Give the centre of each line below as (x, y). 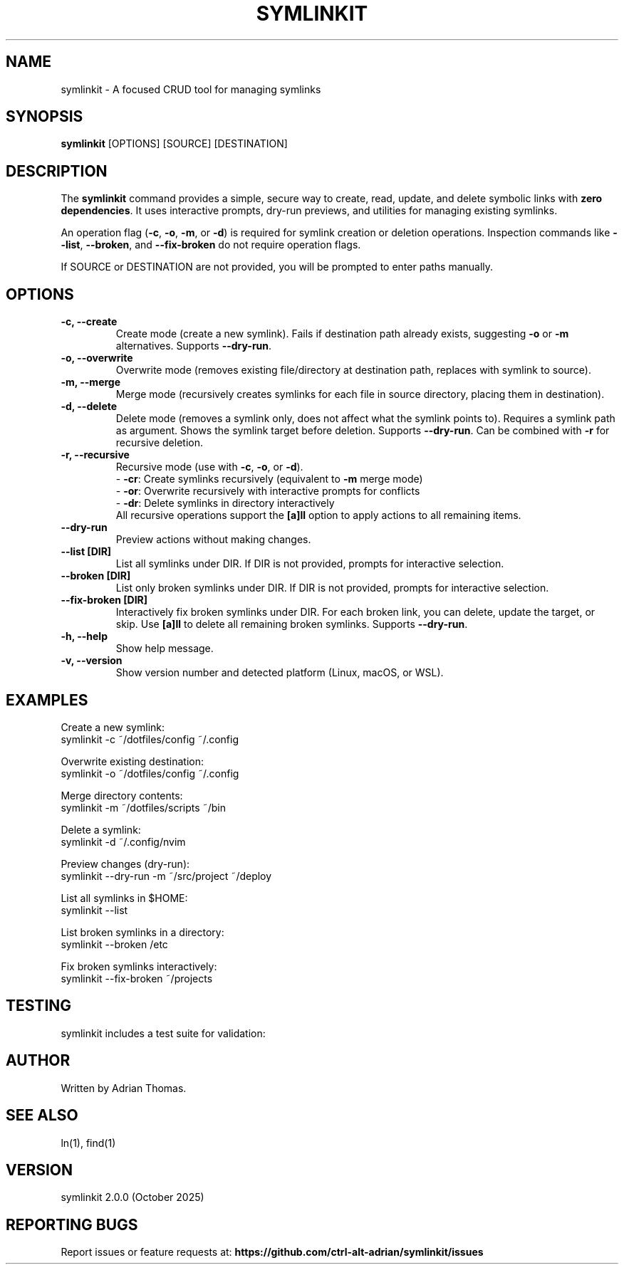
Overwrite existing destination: (132, 761)
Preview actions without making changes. (213, 540)
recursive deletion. (159, 443)
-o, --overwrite (97, 358)
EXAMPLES (47, 700)
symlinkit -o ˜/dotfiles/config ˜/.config (150, 773)
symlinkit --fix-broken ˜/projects (137, 978)
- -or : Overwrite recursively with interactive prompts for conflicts (268, 491)
